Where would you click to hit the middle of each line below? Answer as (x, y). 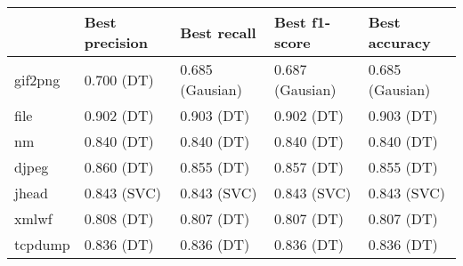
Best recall (218, 32)
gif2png (37, 79)
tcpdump (42, 244)
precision (116, 42)
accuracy (399, 42)
